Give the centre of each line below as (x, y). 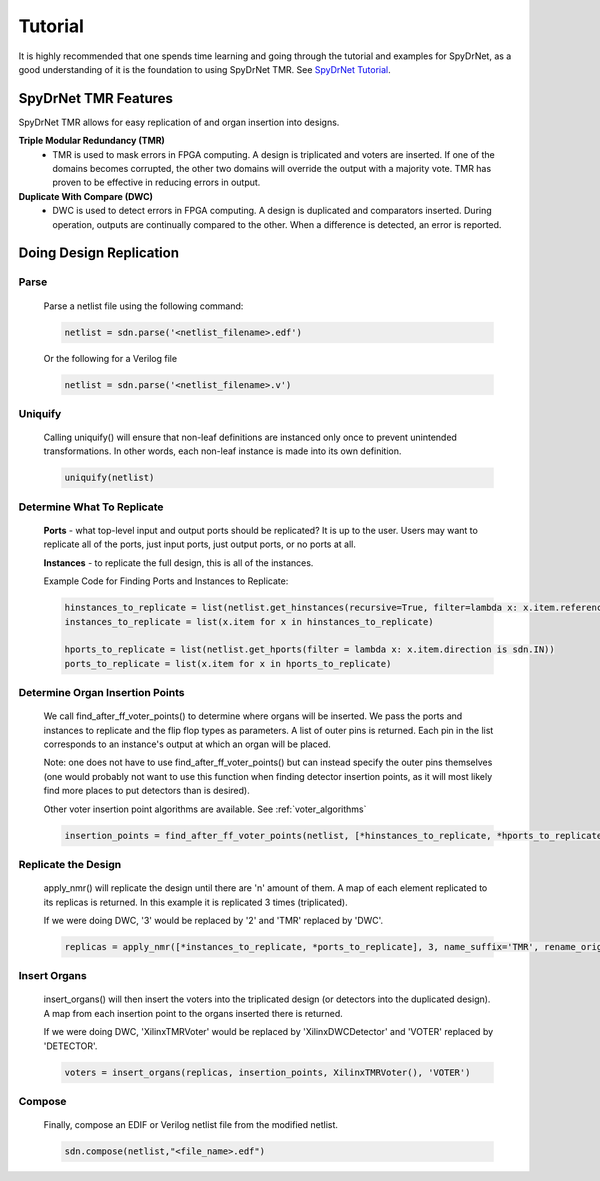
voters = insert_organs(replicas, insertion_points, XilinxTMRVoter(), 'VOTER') (267, 1072)
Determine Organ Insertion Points (101, 693)
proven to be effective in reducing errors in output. (156, 182)
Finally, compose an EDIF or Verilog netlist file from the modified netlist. (191, 1125)
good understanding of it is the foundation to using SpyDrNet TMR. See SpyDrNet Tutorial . (205, 69)
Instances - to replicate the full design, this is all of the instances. (178, 562)
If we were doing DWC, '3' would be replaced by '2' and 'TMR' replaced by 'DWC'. (213, 920)
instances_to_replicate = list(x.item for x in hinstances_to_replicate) (249, 621)
